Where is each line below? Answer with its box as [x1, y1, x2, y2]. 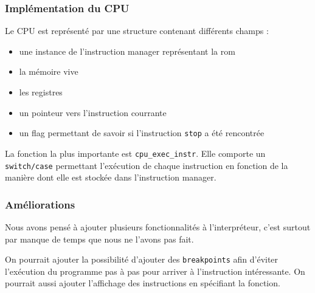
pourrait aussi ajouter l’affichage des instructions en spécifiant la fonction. [5, 277, 280, 289]
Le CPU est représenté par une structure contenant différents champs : [5, 24, 269, 37]
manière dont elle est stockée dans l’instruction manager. [5, 171, 216, 184]
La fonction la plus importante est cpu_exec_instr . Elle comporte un [5, 146, 266, 159]
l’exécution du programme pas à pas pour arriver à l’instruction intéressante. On [5, 264, 305, 277]
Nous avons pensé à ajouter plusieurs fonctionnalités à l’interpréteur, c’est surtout [5, 220, 311, 233]
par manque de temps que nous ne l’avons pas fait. [5, 232, 194, 245]
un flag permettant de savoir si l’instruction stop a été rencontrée [19, 126, 265, 139]
